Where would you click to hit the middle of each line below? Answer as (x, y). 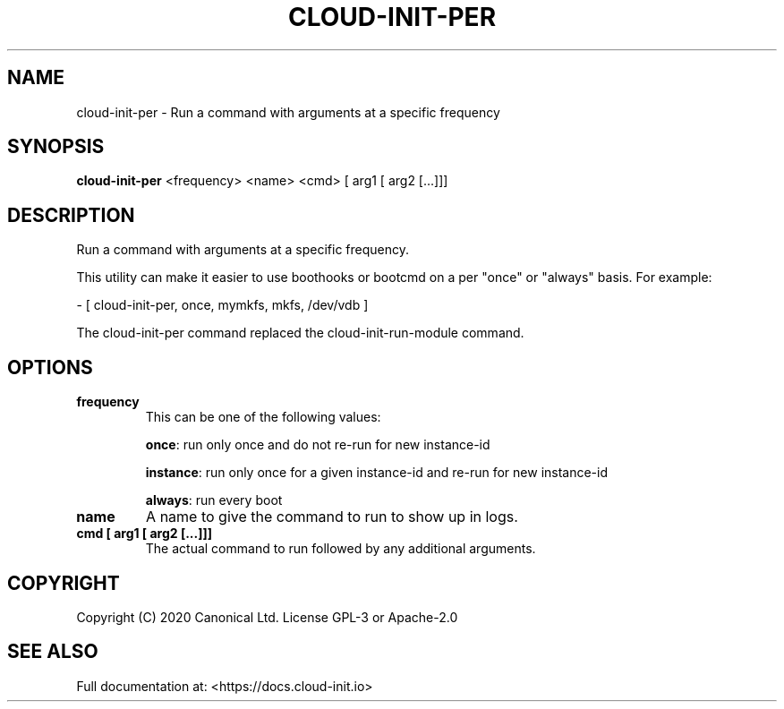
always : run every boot (214, 500)
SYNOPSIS (56, 147)
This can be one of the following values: (263, 417)
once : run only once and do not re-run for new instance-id (318, 445)
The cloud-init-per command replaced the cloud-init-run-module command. (300, 333)
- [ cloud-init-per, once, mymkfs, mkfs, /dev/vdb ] (222, 305)
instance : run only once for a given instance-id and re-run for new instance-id (377, 473)
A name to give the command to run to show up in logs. (332, 517)
